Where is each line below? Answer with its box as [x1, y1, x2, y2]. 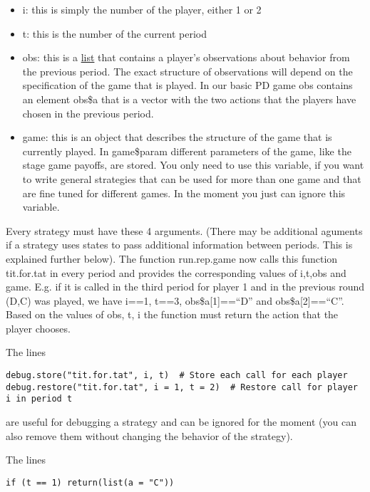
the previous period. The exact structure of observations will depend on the [22, 63, 353, 78]
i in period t [6, 394, 73, 404]
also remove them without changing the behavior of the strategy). [6, 428, 293, 443]
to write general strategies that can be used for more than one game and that [22, 171, 361, 186]
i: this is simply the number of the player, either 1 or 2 [22, 2, 262, 16]
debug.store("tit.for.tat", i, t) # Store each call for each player [6, 370, 348, 381]
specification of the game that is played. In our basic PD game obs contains [22, 78, 353, 93]
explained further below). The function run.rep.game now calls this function [6, 251, 338, 266]
